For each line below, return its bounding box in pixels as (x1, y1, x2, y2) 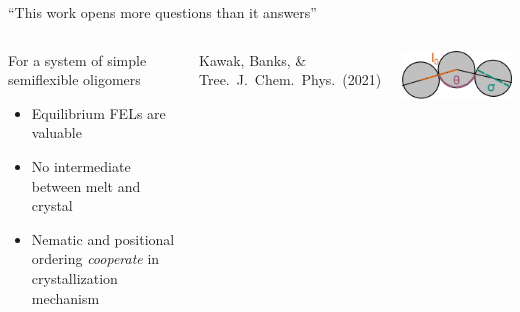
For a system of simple (8, 49, 147, 70)
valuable (31, 122, 82, 143)
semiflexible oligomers (8, 69, 141, 90)
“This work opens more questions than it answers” (8, 2, 317, 22)
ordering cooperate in (31, 248, 160, 269)
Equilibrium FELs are (31, 102, 166, 123)
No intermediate (31, 155, 131, 176)
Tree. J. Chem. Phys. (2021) (198, 69, 382, 90)
